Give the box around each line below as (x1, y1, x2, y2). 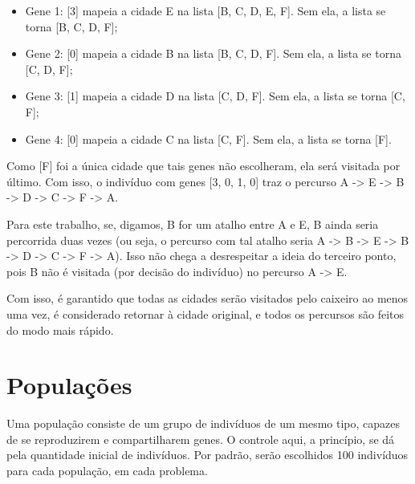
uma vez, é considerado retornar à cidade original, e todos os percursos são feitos (6, 305, 405, 322)
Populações (6, 368, 132, 401)
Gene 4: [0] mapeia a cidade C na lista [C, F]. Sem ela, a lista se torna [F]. (25, 130, 392, 147)
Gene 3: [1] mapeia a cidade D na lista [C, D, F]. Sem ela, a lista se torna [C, (25, 87, 405, 104)
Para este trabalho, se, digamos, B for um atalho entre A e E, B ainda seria (6, 215, 379, 232)
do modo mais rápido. (6, 321, 114, 338)
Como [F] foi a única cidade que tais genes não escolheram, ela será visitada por (6, 157, 401, 174)
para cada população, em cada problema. (6, 462, 208, 478)
